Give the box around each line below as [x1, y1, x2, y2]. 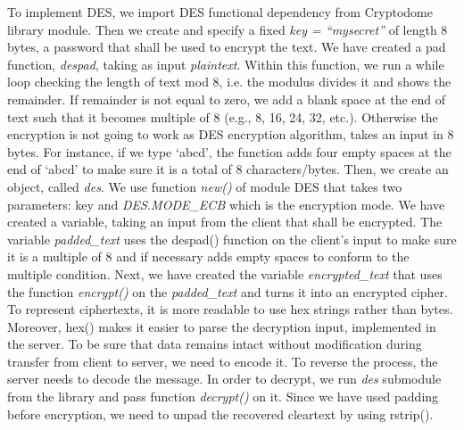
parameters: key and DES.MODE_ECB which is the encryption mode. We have [7, 194, 445, 213]
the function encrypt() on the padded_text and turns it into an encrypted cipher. [7, 282, 448, 301]
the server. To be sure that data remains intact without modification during [7, 335, 422, 353]
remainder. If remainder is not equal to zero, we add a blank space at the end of [7, 89, 446, 108]
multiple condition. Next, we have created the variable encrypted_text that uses [7, 264, 443, 283]
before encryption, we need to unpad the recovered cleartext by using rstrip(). [7, 404, 434, 423]
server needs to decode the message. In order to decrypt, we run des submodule [7, 369, 442, 388]
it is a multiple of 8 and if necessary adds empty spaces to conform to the [7, 247, 410, 266]
